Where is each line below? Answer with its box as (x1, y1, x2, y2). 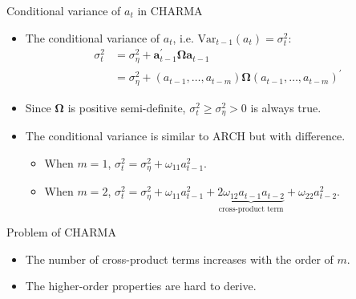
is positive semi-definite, (67, 99, 186, 115)
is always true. (250, 99, 322, 115)
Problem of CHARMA (6, 224, 116, 240)
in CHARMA (137, 2, 203, 18)
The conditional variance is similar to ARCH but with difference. (25, 127, 346, 144)
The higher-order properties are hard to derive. (25, 277, 257, 294)
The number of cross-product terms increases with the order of (25, 250, 334, 267)
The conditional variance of (25, 29, 160, 46)
